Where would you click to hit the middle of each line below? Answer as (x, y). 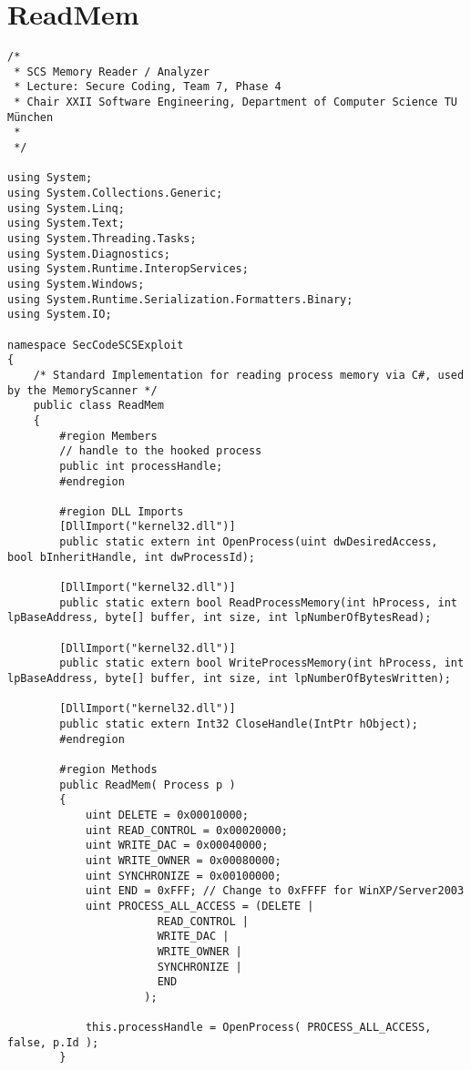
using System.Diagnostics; (89, 254)
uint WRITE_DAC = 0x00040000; (177, 846)
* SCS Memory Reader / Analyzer (112, 71)
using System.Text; (66, 224)
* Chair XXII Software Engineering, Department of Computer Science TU (235, 102)
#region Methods (108, 769)
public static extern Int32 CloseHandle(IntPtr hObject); (239, 724)
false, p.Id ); (53, 1042)
